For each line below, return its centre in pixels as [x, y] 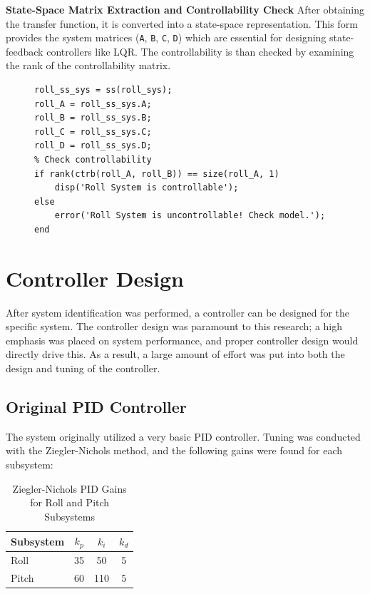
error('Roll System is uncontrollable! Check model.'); [190, 216]
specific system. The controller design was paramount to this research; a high [174, 326]
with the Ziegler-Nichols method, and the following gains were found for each [174, 450]
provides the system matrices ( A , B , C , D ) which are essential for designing [166, 37]
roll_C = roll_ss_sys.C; [93, 132]
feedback [25, 51]
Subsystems [70, 516]
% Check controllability [93, 160]
